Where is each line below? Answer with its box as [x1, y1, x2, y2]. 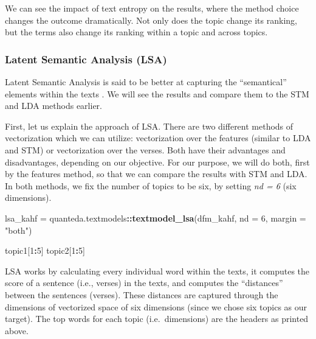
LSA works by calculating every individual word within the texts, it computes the [5, 264, 310, 277]
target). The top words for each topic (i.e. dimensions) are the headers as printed [5, 312, 309, 325]
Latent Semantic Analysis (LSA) [5, 51, 167, 66]
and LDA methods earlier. [5, 99, 102, 112]
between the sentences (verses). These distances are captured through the [5, 288, 278, 301]
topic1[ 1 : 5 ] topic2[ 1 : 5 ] [5, 244, 85, 257]
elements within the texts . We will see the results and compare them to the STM [5, 87, 309, 100]
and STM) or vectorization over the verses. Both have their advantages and [5, 143, 286, 156]
